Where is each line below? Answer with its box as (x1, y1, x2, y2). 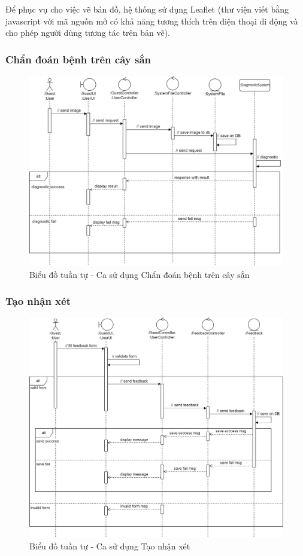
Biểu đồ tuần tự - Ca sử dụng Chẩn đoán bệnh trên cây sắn (29, 268, 250, 280)
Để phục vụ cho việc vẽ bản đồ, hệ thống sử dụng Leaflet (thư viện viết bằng (5, 3, 289, 15)
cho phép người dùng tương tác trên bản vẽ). (5, 26, 171, 39)
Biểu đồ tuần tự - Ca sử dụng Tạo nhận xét (29, 540, 190, 552)
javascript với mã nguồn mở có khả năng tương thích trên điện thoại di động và (5, 14, 298, 27)
